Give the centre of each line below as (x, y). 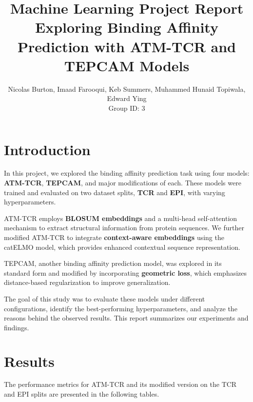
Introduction (47, 150)
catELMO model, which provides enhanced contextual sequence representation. (122, 247)
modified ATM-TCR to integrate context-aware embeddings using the (114, 237)
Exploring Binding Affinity (127, 27)
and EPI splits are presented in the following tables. (82, 394)
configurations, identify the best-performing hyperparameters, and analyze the (121, 308)
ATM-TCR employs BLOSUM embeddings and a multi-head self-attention (121, 218)
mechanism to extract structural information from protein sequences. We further (124, 228)
